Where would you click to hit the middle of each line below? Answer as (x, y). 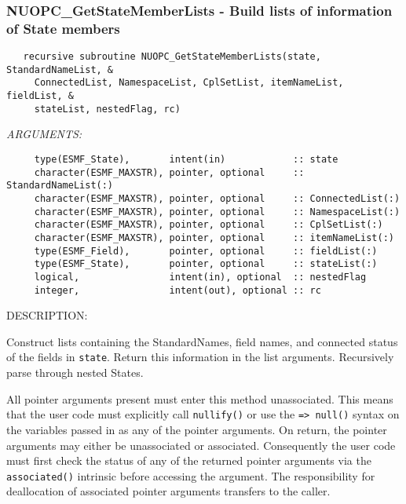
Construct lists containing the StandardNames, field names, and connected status (202, 341)
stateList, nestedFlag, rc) (107, 109)
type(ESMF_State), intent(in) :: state (186, 160)
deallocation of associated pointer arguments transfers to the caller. (168, 491)
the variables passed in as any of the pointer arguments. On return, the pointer (197, 429)
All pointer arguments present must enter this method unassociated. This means (200, 398)
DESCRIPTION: (47, 315)
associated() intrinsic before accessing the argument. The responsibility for (191, 475)
